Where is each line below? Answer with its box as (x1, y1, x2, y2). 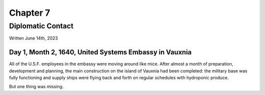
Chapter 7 (9, 7, 51, 18)
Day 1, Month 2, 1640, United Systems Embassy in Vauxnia (9, 48, 192, 56)
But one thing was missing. (9, 84, 64, 90)
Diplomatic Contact (9, 22, 74, 30)
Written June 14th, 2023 (9, 35, 58, 41)
